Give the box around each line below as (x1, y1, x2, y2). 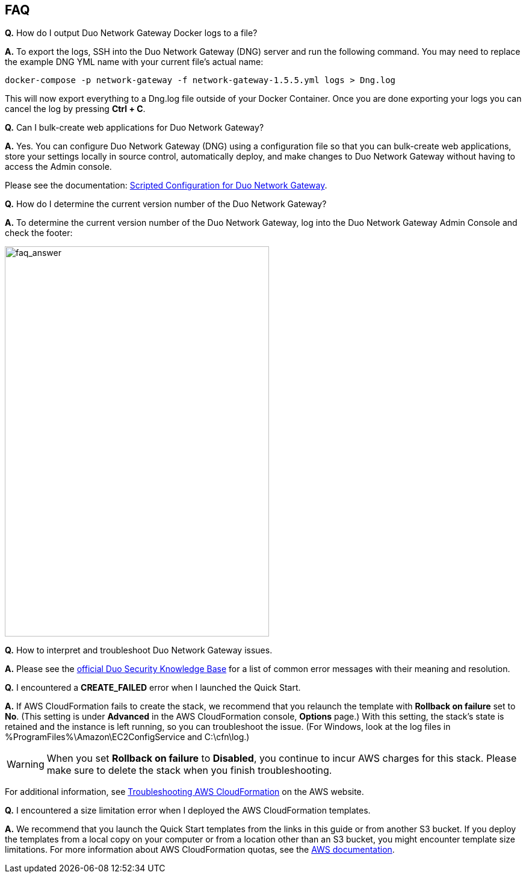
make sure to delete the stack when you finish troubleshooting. (46, 764, 332, 777)
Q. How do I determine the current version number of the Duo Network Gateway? (5, 199, 327, 210)
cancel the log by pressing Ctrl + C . (5, 104, 146, 114)
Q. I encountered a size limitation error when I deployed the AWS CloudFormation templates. (5, 805, 371, 816)
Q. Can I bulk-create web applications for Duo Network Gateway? (5, 122, 264, 133)
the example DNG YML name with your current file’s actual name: (5, 57, 264, 67)
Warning (7, 758, 45, 771)
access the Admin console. (5, 161, 112, 172)
